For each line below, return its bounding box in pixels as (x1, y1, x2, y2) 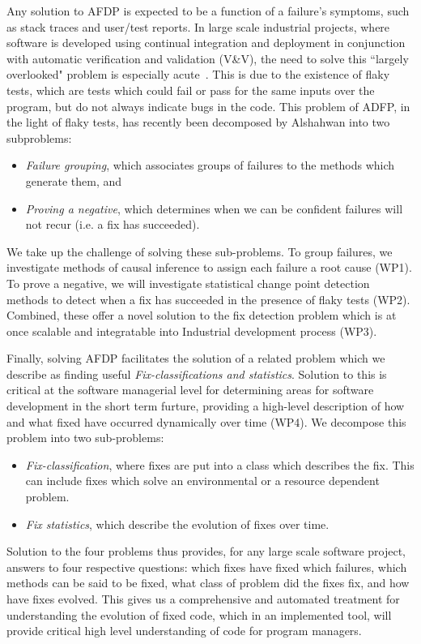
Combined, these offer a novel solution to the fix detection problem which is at (6, 307, 397, 324)
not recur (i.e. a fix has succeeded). (25, 216, 200, 233)
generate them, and (25, 172, 122, 189)
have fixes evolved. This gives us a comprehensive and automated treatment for (6, 590, 400, 607)
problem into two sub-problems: (6, 429, 164, 446)
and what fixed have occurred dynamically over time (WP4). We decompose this (6, 413, 406, 430)
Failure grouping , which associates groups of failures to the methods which (25, 157, 395, 174)
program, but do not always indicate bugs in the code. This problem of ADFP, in (6, 97, 410, 114)
